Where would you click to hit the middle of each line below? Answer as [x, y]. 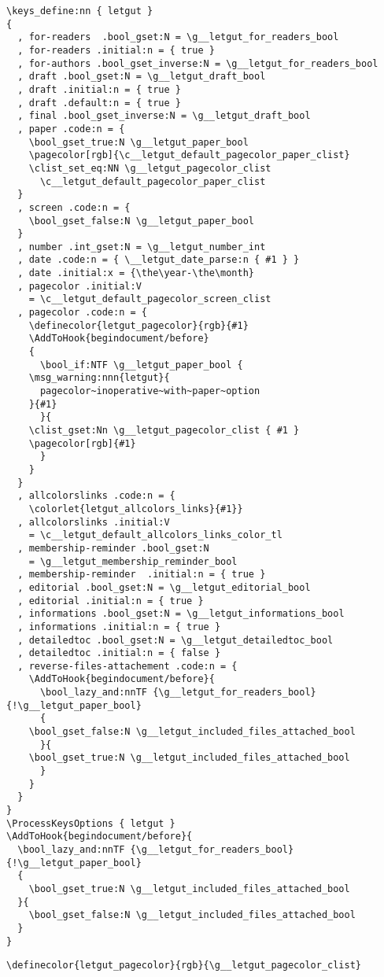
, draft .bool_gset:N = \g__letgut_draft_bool [142, 77]
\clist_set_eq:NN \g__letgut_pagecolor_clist [150, 168]
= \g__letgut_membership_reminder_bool [133, 561]
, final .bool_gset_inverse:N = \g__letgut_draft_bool [164, 116]
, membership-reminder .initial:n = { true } [142, 575]
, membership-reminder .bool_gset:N [113, 548]
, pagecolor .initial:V [79, 286]
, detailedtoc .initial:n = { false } [119, 653]
